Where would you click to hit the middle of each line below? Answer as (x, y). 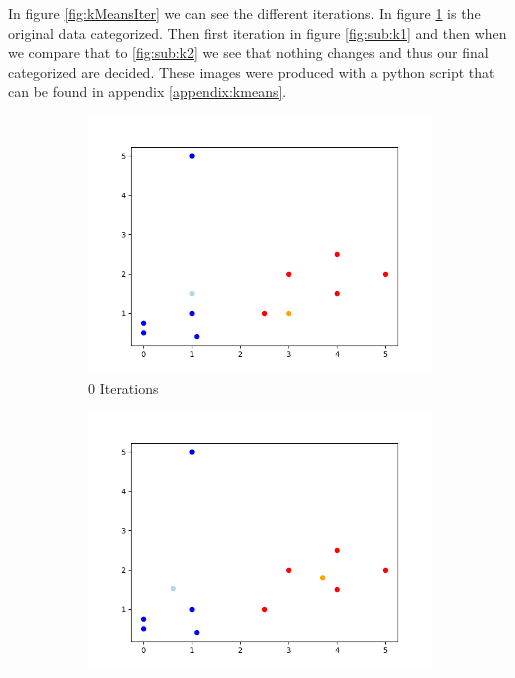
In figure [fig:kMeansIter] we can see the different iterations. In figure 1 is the (244, 13)
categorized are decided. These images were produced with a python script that (251, 71)
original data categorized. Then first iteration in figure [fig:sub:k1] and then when (257, 32)
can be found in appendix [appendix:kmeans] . (147, 91)
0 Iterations (123, 387)
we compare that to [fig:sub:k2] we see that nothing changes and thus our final (248, 52)
